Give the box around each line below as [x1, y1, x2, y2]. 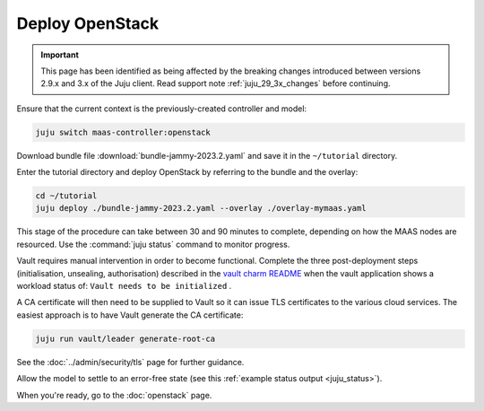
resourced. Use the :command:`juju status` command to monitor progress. [16, 239, 290, 249]
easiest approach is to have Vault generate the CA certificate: [16, 310, 244, 320]
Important [40, 49, 80, 60]
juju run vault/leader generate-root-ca [35, 333, 215, 344]
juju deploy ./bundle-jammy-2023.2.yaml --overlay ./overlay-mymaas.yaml [35, 203, 367, 214]
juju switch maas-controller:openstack [35, 127, 211, 137]
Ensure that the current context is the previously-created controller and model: [16, 103, 307, 114]
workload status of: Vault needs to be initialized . [16, 281, 232, 291]
